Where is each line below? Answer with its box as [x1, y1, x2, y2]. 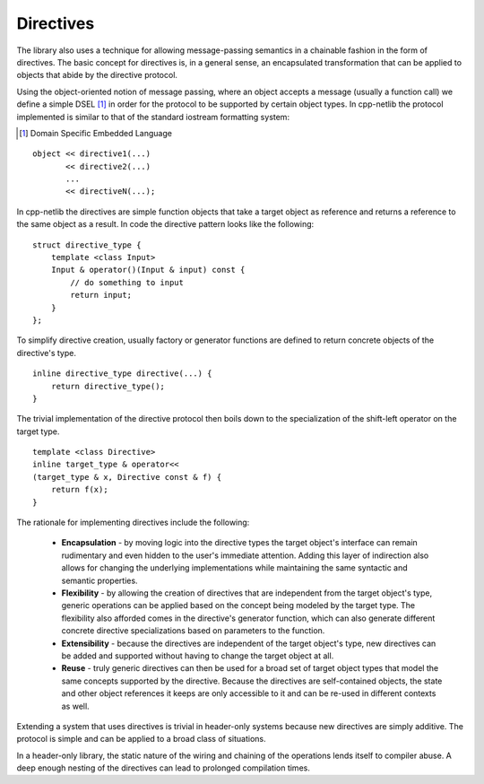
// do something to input [70, 277, 184, 287]
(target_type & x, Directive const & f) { [32, 472, 222, 482]
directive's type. [16, 347, 76, 358]
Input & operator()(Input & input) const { [50, 265, 246, 275]
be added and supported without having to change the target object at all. [61, 650, 334, 661]
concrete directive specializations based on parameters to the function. [61, 625, 325, 636]
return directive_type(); [50, 381, 166, 391]
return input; [70, 290, 133, 301]
